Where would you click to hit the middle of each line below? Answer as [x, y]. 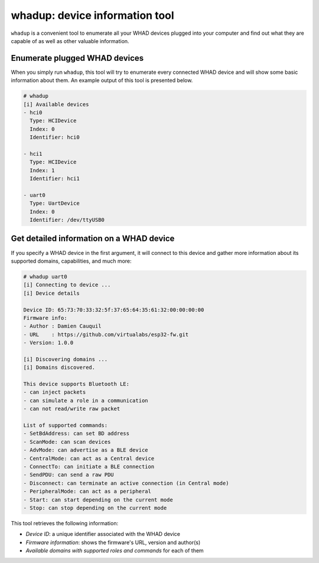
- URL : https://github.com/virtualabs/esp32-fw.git [106, 334]
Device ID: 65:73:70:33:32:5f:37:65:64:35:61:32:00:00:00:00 [114, 310]
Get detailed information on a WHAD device [93, 239]
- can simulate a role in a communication [86, 400]
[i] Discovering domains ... [66, 359]
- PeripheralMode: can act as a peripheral [87, 492]
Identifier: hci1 [55, 179]
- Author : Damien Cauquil [62, 326]
